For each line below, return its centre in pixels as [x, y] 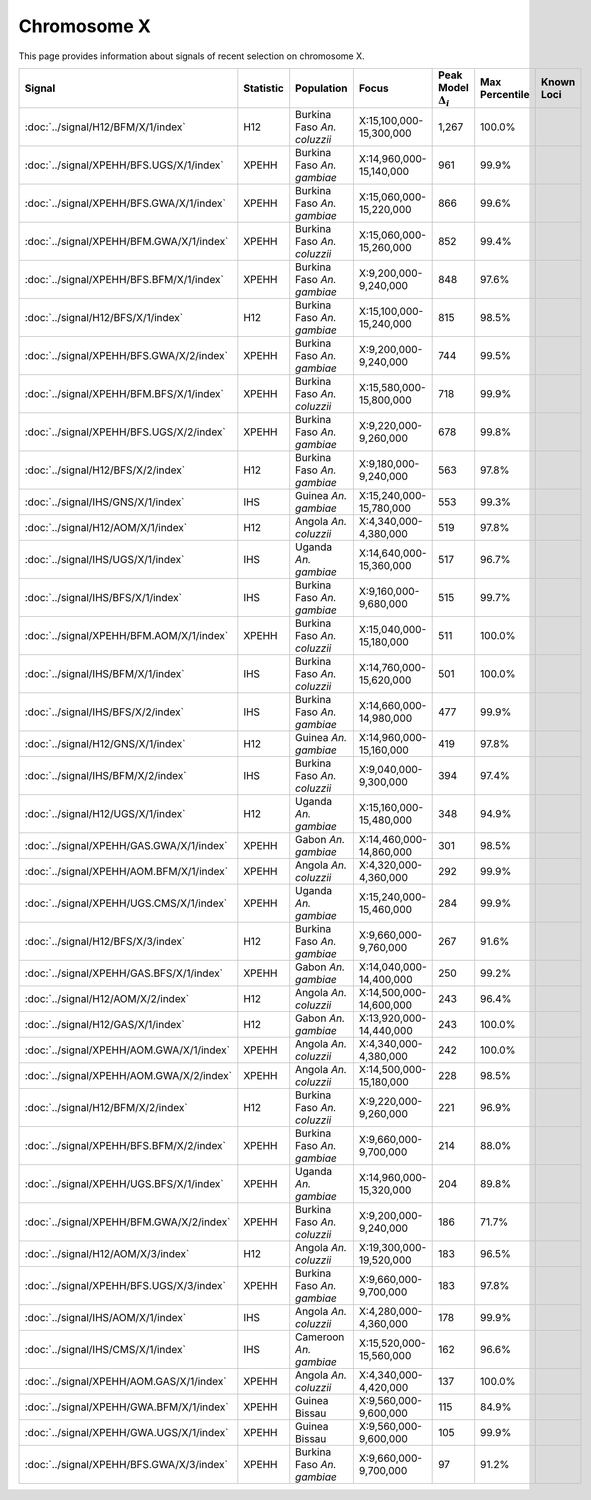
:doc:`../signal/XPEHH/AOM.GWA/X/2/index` [128, 1076]
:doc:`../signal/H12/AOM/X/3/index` [107, 1254]
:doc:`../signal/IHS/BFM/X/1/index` [104, 674]
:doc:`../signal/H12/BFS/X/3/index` [105, 942]
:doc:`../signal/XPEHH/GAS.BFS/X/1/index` [124, 973]
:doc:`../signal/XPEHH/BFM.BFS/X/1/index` [124, 394]
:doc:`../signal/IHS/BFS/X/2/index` [104, 712]
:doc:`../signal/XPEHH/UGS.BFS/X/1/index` [124, 1184]
